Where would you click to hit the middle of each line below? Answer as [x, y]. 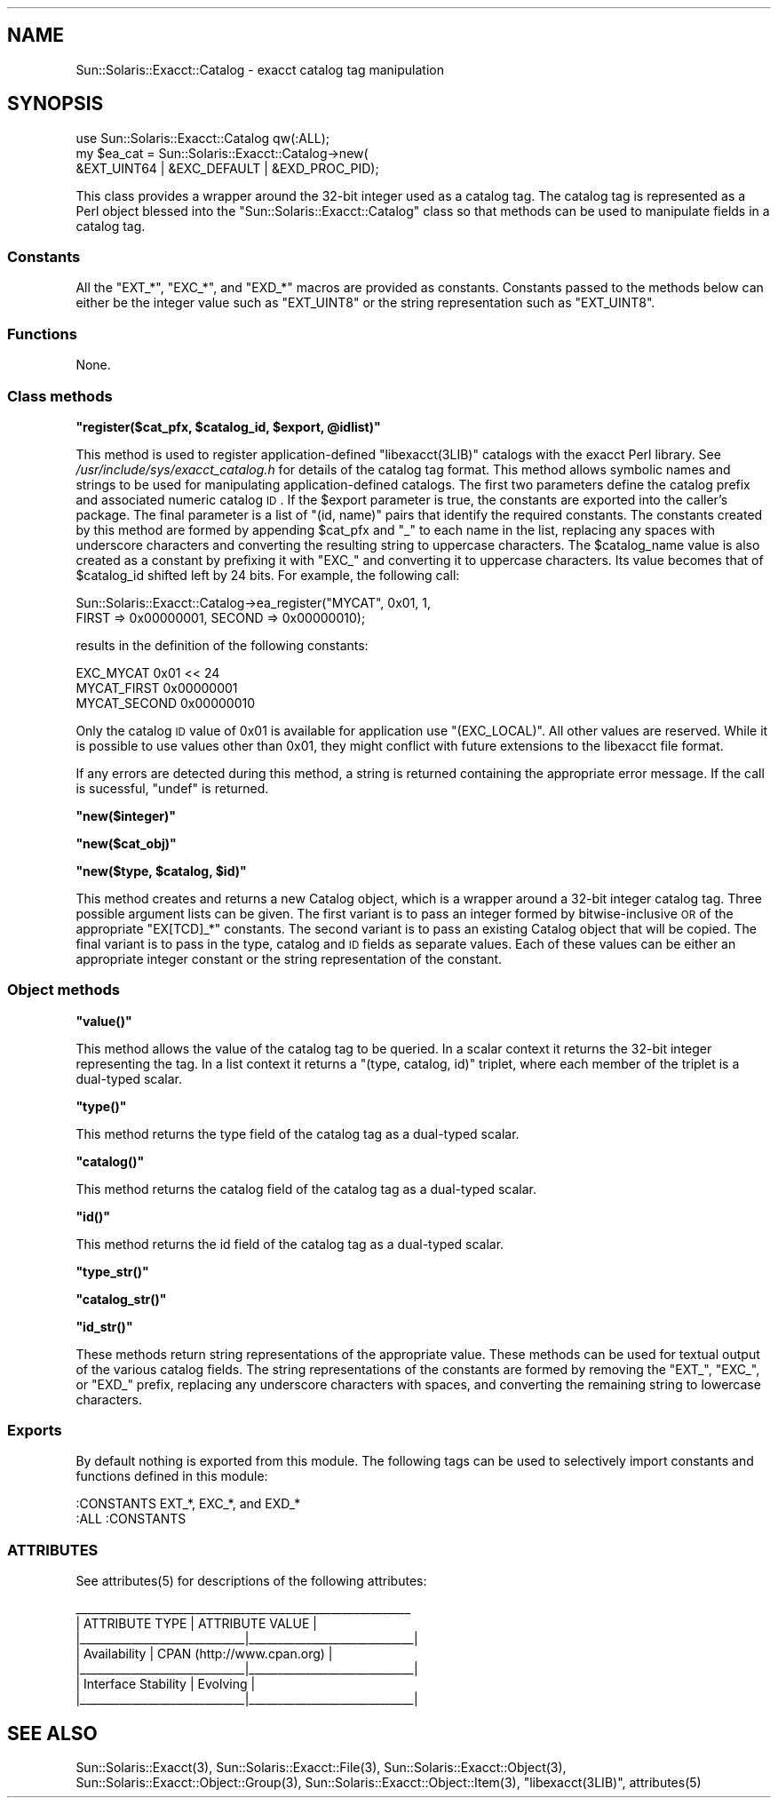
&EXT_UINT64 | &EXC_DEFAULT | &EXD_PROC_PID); [227, 168]
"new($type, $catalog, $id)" [161, 871]
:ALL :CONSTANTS [131, 1519]
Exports [35, 1431]
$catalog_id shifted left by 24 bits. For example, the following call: [268, 575]
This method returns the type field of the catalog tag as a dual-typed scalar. [298, 1133]
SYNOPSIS [56, 104]
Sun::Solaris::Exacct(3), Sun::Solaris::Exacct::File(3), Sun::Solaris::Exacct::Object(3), [321, 1768]
